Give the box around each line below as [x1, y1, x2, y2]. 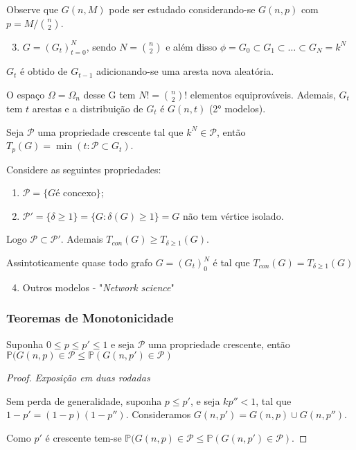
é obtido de [20, 64, 68, 78]
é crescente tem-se [45, 430, 122, 444]
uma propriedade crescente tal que [37, 124, 184, 139]
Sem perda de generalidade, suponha [6, 393, 162, 408]
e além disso [166, 39, 217, 53]
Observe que [6, 2, 59, 16]
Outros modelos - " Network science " [22, 279, 175, 294]
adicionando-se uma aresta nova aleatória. [96, 64, 274, 78]
